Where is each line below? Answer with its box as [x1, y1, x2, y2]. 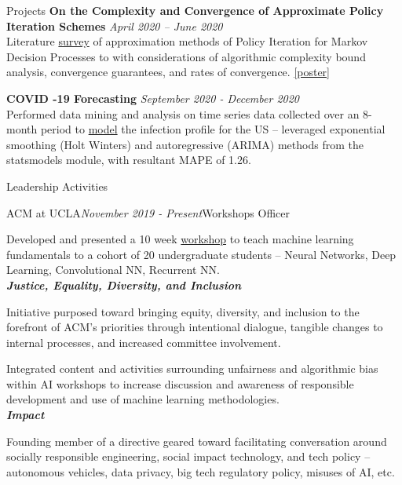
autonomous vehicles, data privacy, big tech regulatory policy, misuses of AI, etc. [6, 463, 395, 480]
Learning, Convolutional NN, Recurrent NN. [6, 261, 220, 278]
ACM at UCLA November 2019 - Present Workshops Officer [6, 204, 290, 221]
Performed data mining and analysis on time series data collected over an [6, 105, 360, 122]
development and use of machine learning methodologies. [6, 391, 280, 407]
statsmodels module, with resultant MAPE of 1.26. [6, 151, 251, 168]
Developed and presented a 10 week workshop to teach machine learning [6, 231, 354, 247]
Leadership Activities [6, 177, 108, 194]
